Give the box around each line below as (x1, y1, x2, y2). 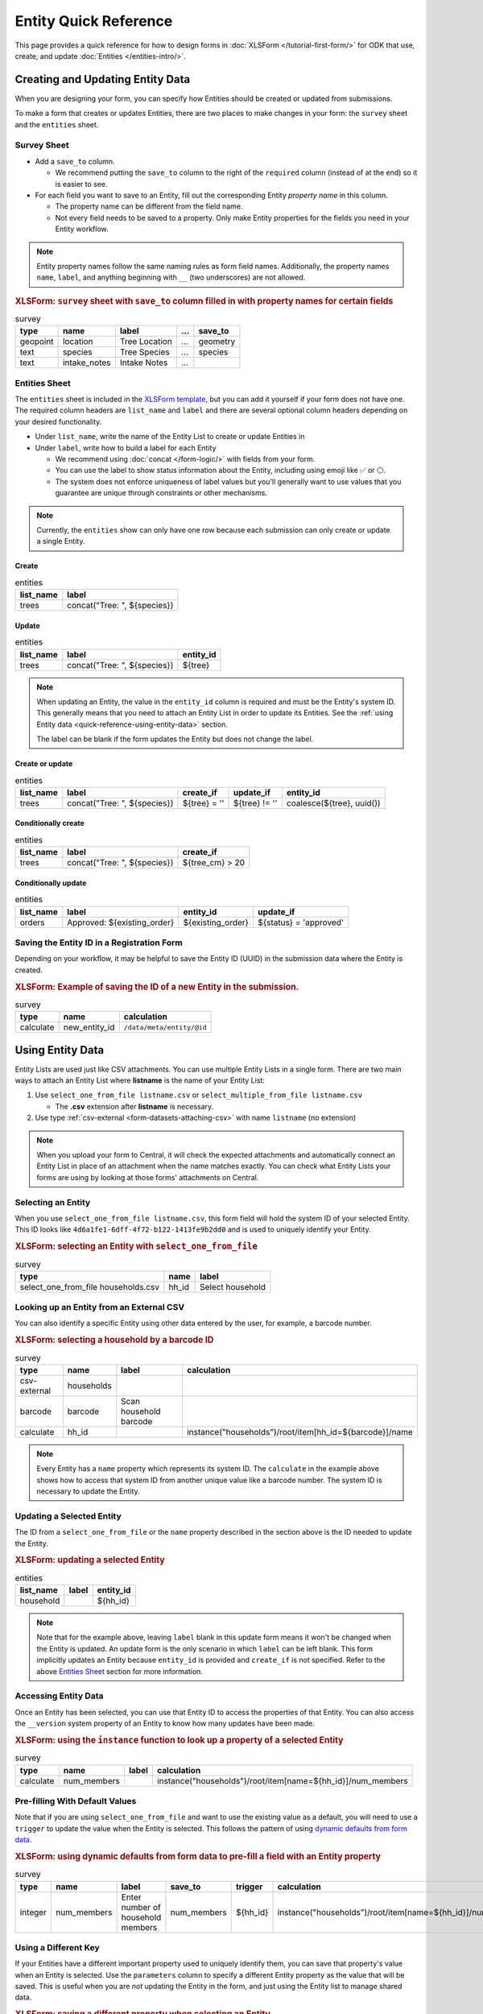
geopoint (19, 336, 54, 347)
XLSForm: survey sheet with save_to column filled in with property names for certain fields (14, 295, 394, 306)
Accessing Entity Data (14, 1690, 104, 1701)
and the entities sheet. (14, 119, 99, 129)
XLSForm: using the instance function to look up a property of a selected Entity (14, 1734, 344, 1746)
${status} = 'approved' (258, 917, 344, 928)
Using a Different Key (14, 1941, 100, 1953)
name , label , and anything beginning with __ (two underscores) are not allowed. (36, 272, 306, 282)
